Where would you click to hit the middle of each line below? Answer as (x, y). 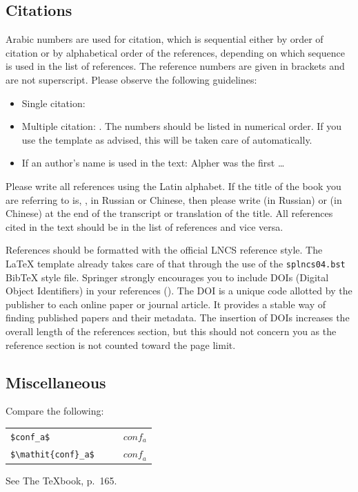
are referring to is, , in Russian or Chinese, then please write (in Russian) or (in (174, 199)
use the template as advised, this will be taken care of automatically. (167, 139)
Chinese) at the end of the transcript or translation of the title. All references (169, 213)
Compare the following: (55, 411)
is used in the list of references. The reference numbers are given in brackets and (175, 66)
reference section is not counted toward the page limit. (121, 344)
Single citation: (53, 103)
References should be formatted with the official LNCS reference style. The (164, 250)
